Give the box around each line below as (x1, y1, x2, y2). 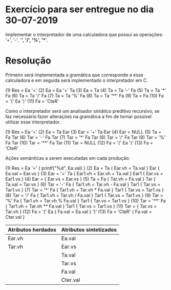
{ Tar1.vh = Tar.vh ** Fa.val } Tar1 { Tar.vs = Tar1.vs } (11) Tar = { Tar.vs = (5, 203, 157, 209)
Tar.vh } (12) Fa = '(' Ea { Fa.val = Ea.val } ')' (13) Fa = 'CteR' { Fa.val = (5, 209, 152, 215)
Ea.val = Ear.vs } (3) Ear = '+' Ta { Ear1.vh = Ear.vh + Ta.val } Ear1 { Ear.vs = (5, 170, 163, 176)
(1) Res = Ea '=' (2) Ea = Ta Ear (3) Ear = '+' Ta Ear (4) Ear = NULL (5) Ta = (5, 129, 162, 135)
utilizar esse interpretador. (5, 119, 61, 125)
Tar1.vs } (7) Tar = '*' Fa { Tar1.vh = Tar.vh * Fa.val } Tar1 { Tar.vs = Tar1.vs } (5, 187, 164, 193)
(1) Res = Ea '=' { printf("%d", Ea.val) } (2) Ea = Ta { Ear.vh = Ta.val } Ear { (5, 165, 160, 171)
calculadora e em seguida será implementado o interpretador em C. (5, 77, 148, 83)
